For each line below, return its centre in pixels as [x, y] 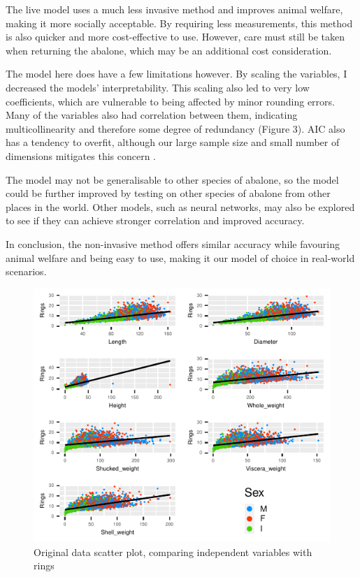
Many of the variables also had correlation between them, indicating [152, 115]
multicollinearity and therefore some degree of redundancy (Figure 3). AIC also [175, 128]
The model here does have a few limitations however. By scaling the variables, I [177, 74]
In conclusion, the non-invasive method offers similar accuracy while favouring [173, 243]
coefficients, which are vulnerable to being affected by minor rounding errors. [170, 101]
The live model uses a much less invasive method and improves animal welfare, [174, 9]
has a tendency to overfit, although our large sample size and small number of [173, 142]
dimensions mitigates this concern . [81, 155]
